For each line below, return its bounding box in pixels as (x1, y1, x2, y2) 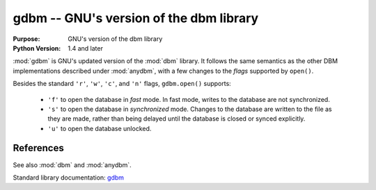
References (13, 142, 64, 154)
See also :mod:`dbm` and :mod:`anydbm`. (13, 160, 132, 169)
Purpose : (13, 35, 40, 43)
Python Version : (13, 44, 61, 52)
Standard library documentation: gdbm (13, 173, 125, 182)
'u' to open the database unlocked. (47, 124, 152, 132)
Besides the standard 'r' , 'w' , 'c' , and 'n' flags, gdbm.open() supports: (13, 80, 231, 88)
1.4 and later (68, 44, 104, 52)
